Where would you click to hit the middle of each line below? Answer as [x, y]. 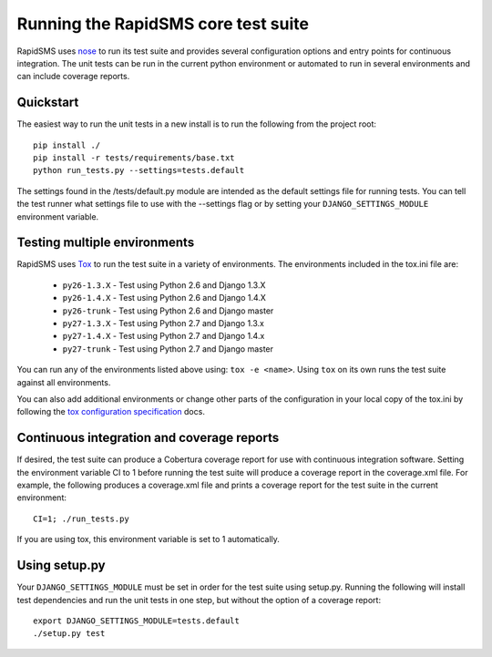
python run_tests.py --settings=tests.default [139, 170]
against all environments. [64, 382]
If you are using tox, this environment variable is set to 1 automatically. [148, 539]
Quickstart [48, 103]
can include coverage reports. [73, 77]
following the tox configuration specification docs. [111, 412]
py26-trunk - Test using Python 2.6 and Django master [168, 311]
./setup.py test [69, 634]
